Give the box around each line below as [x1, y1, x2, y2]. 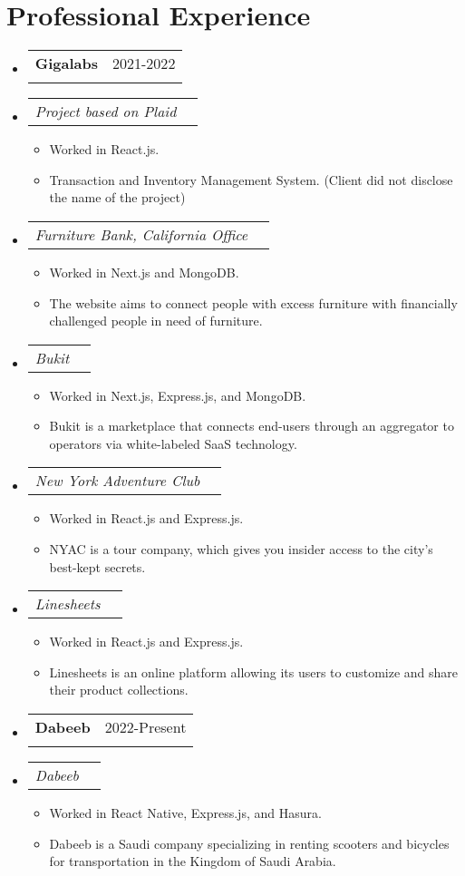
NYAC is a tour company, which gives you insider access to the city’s [49, 540, 433, 559]
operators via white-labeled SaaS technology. [49, 433, 297, 453]
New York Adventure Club [34, 470, 200, 492]
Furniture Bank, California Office [34, 223, 248, 245]
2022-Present [104, 716, 187, 738]
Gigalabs [34, 53, 99, 74]
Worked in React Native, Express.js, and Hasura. [49, 803, 322, 822]
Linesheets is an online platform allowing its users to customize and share [49, 662, 459, 681]
